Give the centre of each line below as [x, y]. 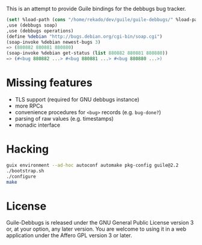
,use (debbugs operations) [40, 31]
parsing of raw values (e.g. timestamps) [64, 118]
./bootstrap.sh [25, 171]
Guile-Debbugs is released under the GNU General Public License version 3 [100, 223]
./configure [21, 177]
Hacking [28, 149]
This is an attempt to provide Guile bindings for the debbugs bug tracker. [96, 9]
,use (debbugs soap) [32, 25]
